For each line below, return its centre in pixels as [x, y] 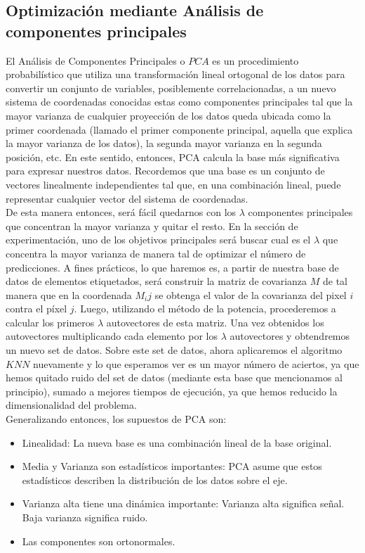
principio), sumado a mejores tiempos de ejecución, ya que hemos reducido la [172, 391]
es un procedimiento [255, 60]
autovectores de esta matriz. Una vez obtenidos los [215, 322]
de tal [336, 281]
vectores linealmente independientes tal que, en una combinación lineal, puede [173, 184]
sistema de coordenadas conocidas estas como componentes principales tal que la [179, 102]
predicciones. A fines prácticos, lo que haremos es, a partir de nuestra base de [172, 267]
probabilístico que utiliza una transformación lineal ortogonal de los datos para [175, 74]
